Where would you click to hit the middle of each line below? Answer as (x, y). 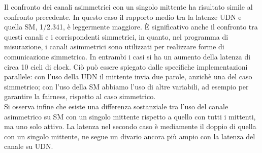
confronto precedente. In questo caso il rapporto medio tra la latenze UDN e (123, 17)
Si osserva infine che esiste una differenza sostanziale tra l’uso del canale (116, 106)
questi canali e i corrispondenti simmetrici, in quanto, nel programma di (116, 36)
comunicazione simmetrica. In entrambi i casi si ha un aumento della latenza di (127, 56)
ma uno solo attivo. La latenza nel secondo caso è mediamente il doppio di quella (130, 126)
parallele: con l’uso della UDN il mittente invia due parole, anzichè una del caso (128, 76)
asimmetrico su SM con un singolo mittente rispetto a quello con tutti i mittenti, (130, 116)
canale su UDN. (29, 146)
